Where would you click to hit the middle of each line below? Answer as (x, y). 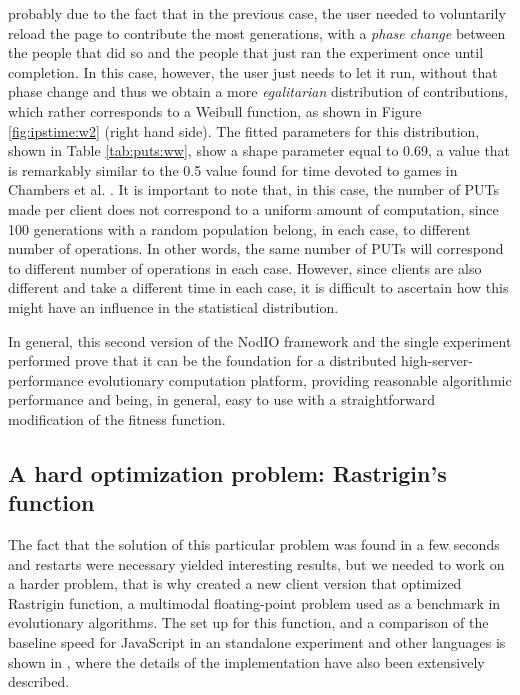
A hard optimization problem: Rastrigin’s (227, 472)
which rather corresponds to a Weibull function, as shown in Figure (215, 110)
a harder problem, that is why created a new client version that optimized (235, 583)
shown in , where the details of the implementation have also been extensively (246, 661)
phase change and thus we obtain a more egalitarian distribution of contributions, (258, 91)
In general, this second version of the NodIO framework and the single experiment (260, 340)
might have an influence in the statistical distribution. (173, 306)
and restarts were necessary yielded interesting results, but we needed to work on (256, 563)
